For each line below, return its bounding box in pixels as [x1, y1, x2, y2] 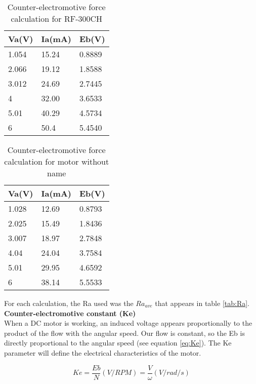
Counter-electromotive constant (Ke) [4, 308, 136, 318]
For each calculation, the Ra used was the [4, 298, 134, 308]
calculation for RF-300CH [11, 13, 103, 24]
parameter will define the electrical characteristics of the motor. [4, 347, 201, 358]
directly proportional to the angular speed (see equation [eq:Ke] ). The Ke [4, 337, 232, 348]
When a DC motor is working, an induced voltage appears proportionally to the [4, 318, 252, 328]
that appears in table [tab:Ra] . [155, 298, 250, 308]
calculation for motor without [4, 156, 109, 167]
